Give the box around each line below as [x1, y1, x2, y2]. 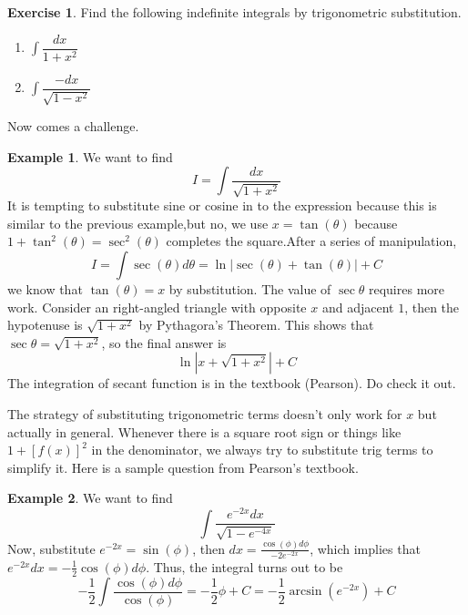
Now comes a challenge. [7, 117, 139, 136]
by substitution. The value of [168, 280, 331, 299]
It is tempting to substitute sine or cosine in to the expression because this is [7, 196, 437, 215]
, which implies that [310, 538, 421, 558]
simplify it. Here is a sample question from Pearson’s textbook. [7, 457, 359, 477]
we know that [7, 280, 83, 299]
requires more [368, 280, 445, 299]
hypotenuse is [7, 315, 83, 334]
